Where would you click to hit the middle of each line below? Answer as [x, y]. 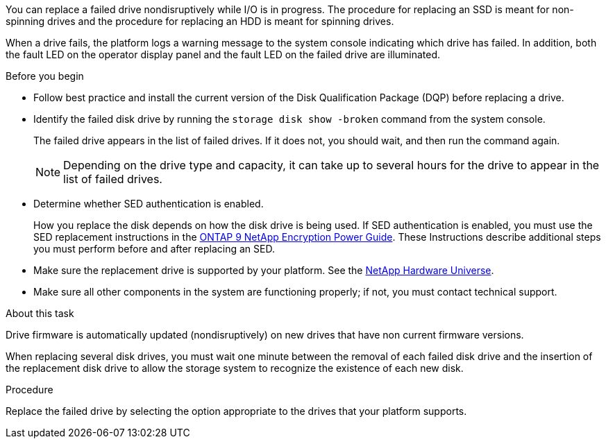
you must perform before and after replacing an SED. [154, 249]
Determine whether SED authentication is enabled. [149, 204]
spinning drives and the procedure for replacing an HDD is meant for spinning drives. [200, 21]
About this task [40, 313]
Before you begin [45, 76]
